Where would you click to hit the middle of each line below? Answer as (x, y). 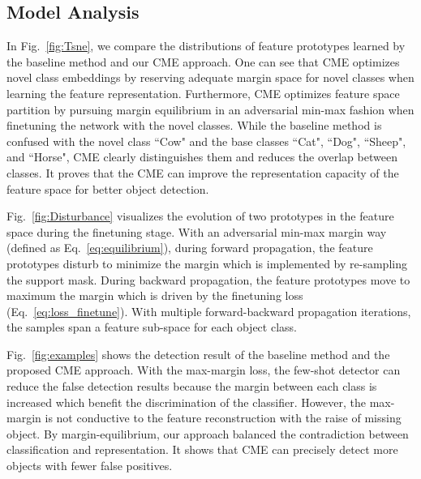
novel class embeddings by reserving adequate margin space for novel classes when (210, 77)
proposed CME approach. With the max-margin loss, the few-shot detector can (204, 370)
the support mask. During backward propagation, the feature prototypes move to (208, 279)
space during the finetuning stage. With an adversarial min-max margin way (197, 231)
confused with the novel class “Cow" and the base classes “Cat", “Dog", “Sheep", (206, 141)
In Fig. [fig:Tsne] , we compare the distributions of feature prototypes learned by (206, 46)
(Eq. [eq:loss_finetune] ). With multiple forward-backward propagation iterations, (209, 311)
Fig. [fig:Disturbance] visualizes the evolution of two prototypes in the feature (200, 216)
